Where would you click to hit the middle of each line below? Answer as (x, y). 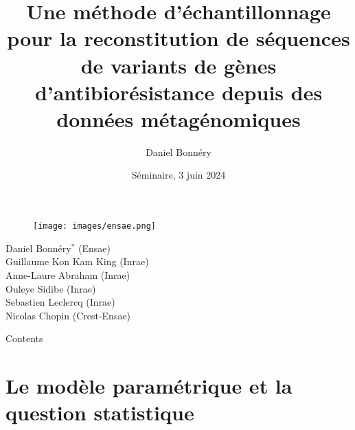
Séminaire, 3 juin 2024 (179, 175)
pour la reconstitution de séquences (179, 38)
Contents (24, 338)
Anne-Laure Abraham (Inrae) (68, 274)
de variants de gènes (179, 65)
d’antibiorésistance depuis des (179, 92)
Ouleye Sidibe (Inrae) (51, 288)
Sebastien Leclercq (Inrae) (60, 302)
